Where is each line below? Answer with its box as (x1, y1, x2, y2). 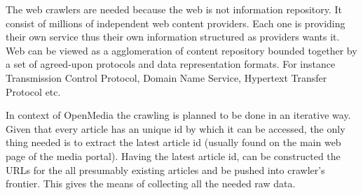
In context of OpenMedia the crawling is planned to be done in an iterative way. (6, 108, 351, 122)
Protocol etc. (6, 84, 61, 99)
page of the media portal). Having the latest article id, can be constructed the (6, 148, 341, 163)
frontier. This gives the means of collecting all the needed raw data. (6, 176, 296, 191)
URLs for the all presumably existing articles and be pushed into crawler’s (6, 162, 325, 177)
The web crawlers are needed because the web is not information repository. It (6, 2, 343, 16)
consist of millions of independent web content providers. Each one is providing (6, 15, 345, 30)
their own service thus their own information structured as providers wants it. (6, 29, 340, 44)
